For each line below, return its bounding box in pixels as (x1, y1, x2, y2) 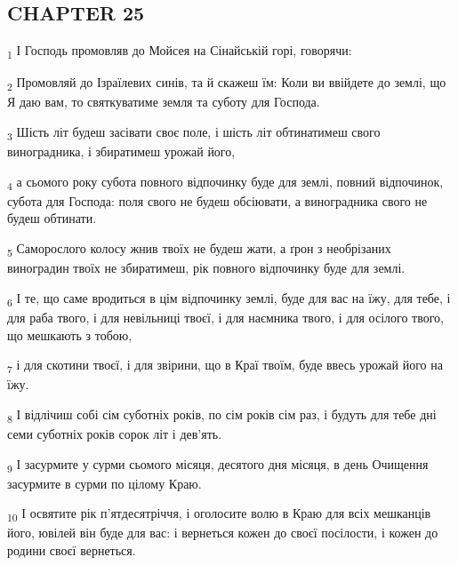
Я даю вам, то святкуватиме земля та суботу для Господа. (7, 92, 320, 111)
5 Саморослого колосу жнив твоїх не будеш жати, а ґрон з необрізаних (7, 239, 391, 259)
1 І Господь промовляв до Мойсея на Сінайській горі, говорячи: (7, 41, 352, 61)
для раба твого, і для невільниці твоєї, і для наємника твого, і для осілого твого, (7, 307, 444, 326)
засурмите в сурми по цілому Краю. (7, 473, 202, 492)
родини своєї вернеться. (7, 540, 136, 559)
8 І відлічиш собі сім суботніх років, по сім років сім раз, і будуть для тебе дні (7, 404, 437, 426)
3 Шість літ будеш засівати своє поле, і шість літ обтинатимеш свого (7, 123, 381, 143)
